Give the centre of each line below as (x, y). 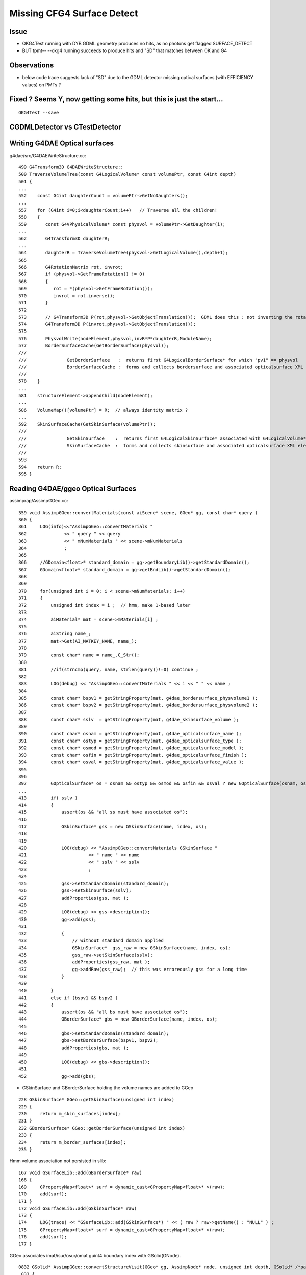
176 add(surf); (43, 1237)
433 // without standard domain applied (91, 941)
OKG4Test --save (39, 113)
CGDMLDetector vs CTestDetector (66, 127)
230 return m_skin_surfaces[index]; (70, 1114)
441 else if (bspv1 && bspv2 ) (68, 998)
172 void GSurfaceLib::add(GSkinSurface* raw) (78, 1208)
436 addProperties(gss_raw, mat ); (84, 962)
